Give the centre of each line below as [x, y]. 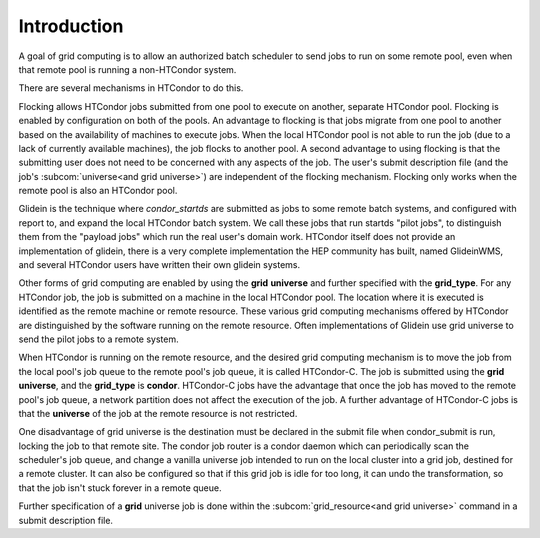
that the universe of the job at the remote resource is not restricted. [158, 413]
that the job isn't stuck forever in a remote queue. [120, 487]
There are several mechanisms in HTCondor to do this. [131, 88]
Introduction [71, 26]
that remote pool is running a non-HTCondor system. [127, 69]
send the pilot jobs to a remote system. [98, 339]
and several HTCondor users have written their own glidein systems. [159, 265]
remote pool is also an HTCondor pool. [98, 191]
